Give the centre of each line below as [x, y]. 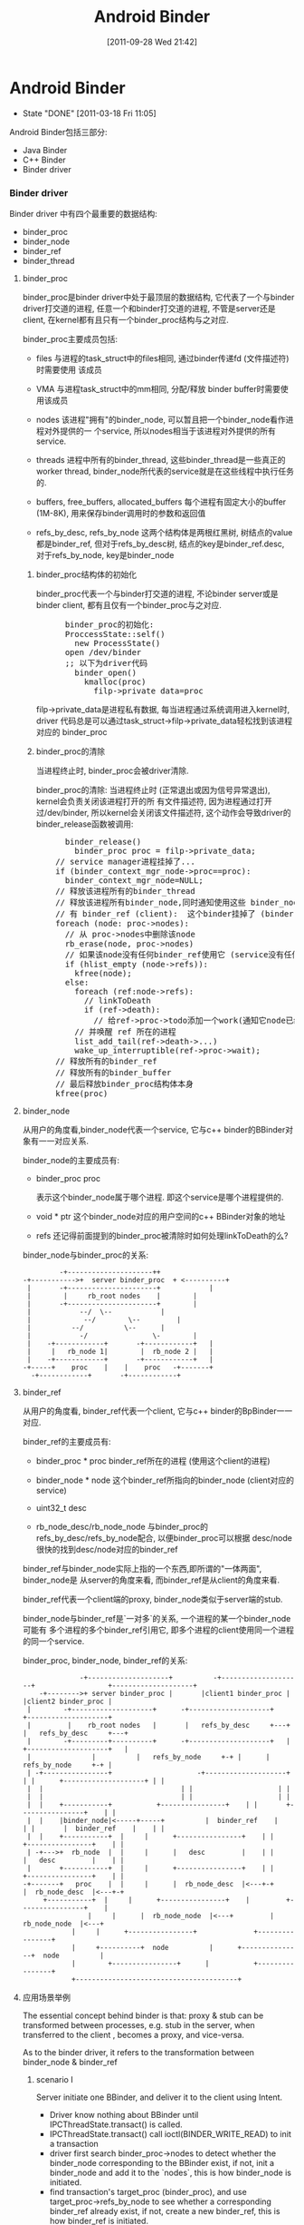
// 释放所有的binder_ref [106, 1061]
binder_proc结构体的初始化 [86, 574]
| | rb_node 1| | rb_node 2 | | [120, 1351]
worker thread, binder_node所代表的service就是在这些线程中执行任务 [165, 471]
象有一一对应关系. [55, 1141]
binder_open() [106, 672]
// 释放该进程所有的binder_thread [126, 891]
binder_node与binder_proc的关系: [85, 1255]
